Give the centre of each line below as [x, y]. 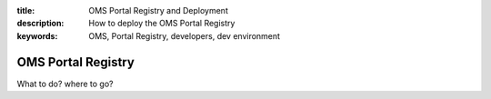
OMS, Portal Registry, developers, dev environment [185, 35]
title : [26, 10]
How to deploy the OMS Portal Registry [162, 24]
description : [40, 24]
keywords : [37, 35]
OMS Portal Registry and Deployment [159, 10]
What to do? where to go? [65, 84]
